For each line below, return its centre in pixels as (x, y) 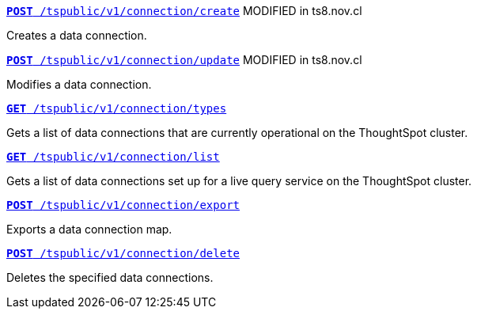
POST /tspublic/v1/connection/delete (123, 253)
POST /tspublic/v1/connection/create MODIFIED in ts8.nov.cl (184, 11)
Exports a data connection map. (89, 229)
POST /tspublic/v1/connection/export (123, 205)
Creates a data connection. (77, 35)
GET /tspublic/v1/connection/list (113, 157)
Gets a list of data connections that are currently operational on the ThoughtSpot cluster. (237, 133)
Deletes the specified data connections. (110, 277)
